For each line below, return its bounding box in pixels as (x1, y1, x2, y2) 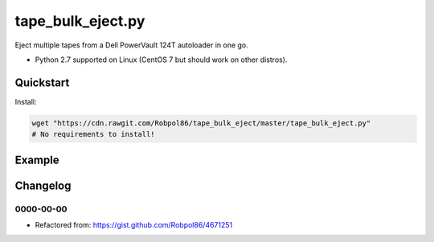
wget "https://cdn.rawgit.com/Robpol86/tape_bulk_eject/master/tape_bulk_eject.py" (31, 118, 371, 128)
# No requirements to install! (31, 129, 156, 139)
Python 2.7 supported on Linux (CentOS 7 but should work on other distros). (35, 55, 288, 64)
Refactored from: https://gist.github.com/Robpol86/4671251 (35, 219, 233, 229)
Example (14, 153, 59, 166)
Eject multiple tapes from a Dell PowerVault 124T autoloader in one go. (14, 40, 248, 50)
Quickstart (14, 76, 70, 89)
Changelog (14, 178, 72, 192)
